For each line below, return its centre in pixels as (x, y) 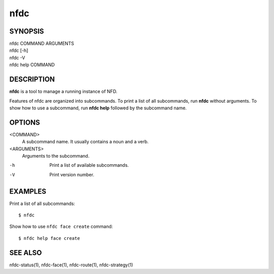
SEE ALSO (26, 252)
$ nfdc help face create (49, 238)
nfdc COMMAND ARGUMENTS (42, 44)
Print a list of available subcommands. (89, 165)
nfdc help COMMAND (32, 65)
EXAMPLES (28, 191)
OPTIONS (25, 122)
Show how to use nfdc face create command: (61, 227)
